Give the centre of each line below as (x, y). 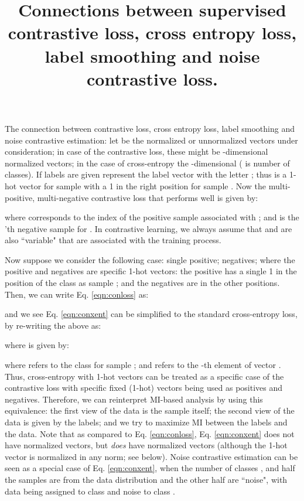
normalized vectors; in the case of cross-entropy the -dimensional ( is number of (147, 163)
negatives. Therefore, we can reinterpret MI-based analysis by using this (134, 399)
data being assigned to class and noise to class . (90, 491)
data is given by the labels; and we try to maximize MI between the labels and (146, 422)
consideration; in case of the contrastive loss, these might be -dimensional (136, 151)
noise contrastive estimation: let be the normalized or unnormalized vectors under (151, 140)
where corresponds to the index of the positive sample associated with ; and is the (152, 217)
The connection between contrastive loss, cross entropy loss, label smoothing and (150, 128)
